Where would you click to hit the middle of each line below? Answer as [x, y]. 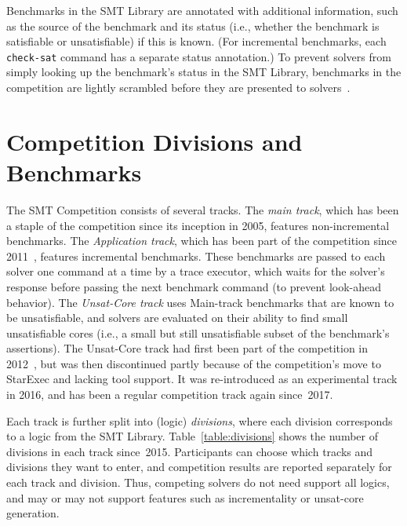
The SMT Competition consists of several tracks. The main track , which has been [203, 209]
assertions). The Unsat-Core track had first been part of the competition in [187, 348]
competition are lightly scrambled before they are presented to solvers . [178, 88]
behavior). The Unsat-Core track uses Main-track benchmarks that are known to [200, 302]
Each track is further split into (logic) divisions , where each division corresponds [200, 420]
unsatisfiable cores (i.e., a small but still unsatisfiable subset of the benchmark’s [198, 332]
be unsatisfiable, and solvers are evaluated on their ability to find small [177, 318]
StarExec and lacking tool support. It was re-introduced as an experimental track [202, 379]
